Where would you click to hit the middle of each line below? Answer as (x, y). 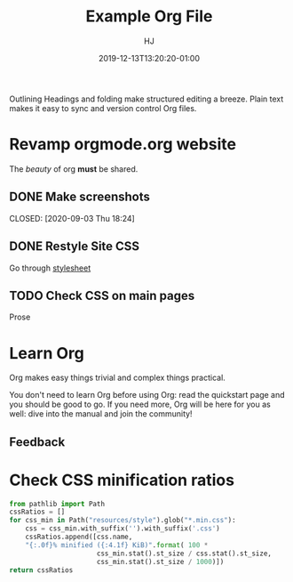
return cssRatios (41, 570)
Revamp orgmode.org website (123, 145)
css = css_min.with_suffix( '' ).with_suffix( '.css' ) (123, 529)
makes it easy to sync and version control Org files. (103, 108)
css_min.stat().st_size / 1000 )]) (160, 562)
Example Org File (149, 16)
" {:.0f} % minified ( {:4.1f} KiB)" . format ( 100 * (117, 545)
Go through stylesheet (50, 268)
